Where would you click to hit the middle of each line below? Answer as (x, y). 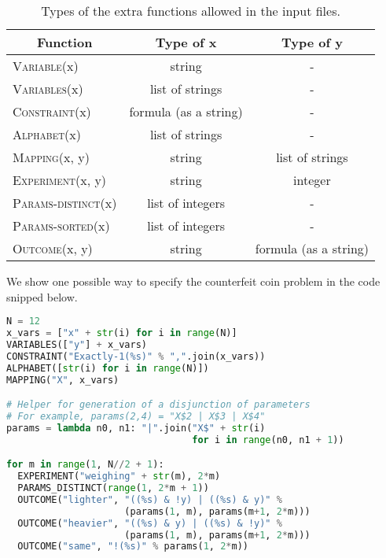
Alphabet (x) (47, 134)
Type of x (186, 42)
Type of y (312, 42)
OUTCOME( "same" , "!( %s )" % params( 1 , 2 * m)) (133, 547)
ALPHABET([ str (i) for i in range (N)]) (108, 368)
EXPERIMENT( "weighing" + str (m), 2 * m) (119, 477)
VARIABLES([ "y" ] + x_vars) (77, 344)
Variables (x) (48, 89)
